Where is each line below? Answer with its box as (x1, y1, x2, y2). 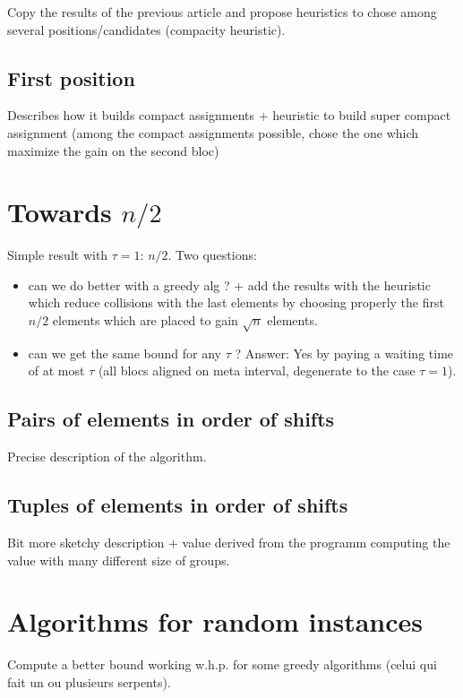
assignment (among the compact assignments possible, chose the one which (7, 123, 419, 142)
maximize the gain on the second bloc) (7, 141, 219, 159)
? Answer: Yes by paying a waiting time (235, 343, 454, 362)
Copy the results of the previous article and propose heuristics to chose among (7, 3, 437, 21)
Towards (7, 194, 112, 230)
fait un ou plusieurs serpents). (7, 672, 171, 691)
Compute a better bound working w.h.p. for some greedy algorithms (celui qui (7, 655, 437, 674)
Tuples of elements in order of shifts (7, 491, 348, 519)
